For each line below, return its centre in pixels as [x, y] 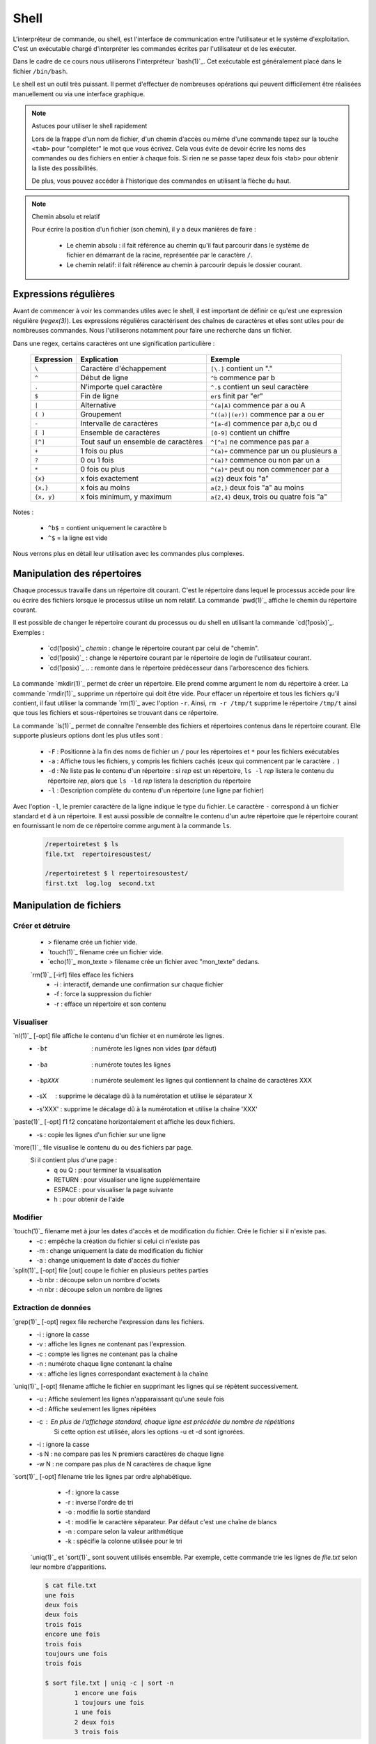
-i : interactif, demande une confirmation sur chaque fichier [139, 984]
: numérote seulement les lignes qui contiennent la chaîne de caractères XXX [202, 1081]
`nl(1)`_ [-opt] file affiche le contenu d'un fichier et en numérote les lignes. [118, 1035]
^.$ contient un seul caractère [260, 387]
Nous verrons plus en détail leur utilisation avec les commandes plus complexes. [128, 554]
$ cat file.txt [71, 1586]
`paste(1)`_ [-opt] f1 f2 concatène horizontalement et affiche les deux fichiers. [124, 1122]
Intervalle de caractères [119, 423]
